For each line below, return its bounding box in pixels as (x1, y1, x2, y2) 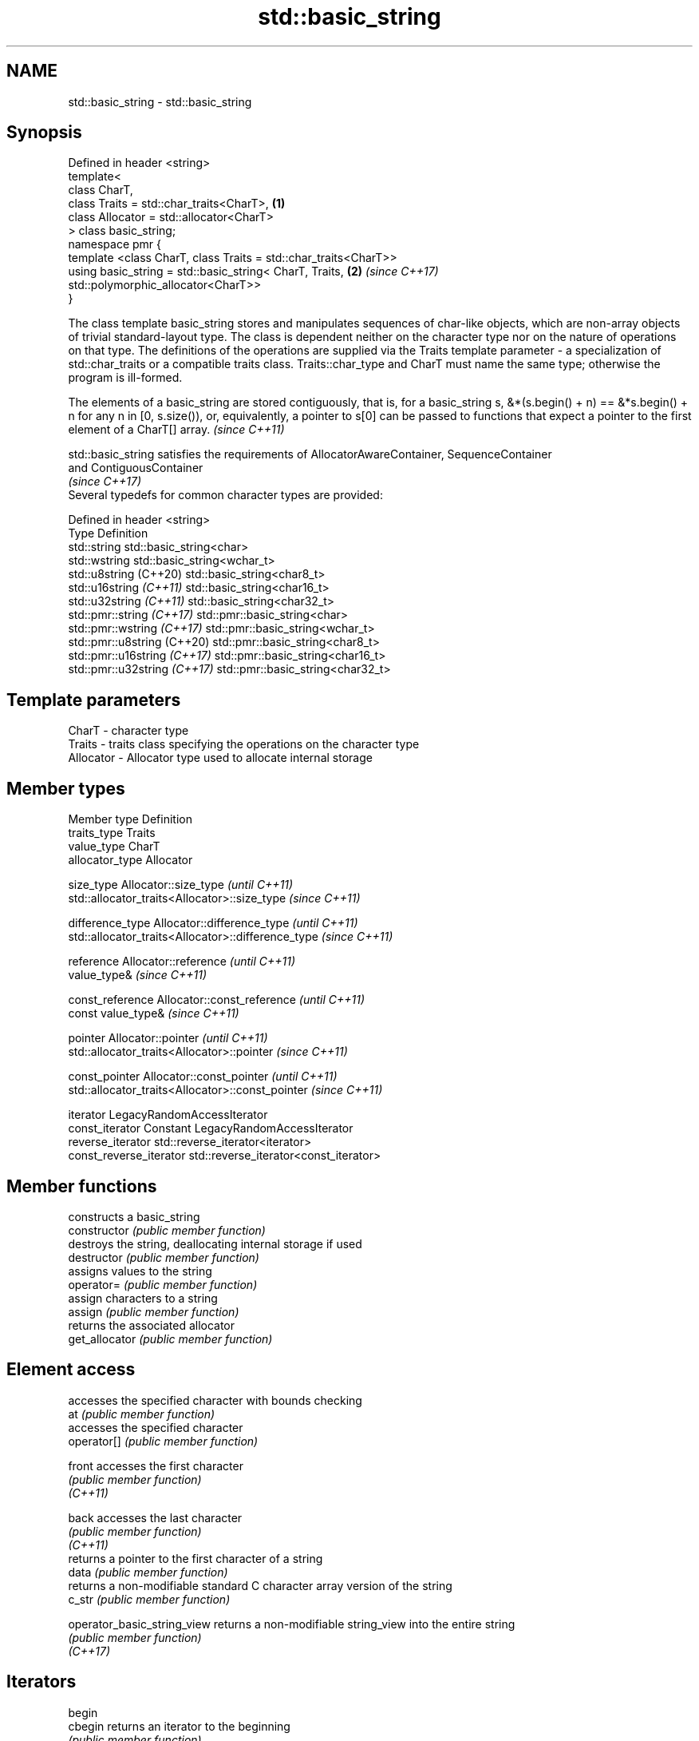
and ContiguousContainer (68, 461, 203, 475)
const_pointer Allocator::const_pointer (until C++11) (68, 1069, 338, 1084)
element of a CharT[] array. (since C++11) (68, 422, 285, 437)
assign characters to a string (68, 1291, 218, 1305)
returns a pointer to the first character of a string (68, 1551, 323, 1565)
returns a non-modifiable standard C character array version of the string (68, 1578, 452, 1592)
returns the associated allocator (68, 1318, 235, 1332)
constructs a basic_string (68, 1209, 200, 1223)
